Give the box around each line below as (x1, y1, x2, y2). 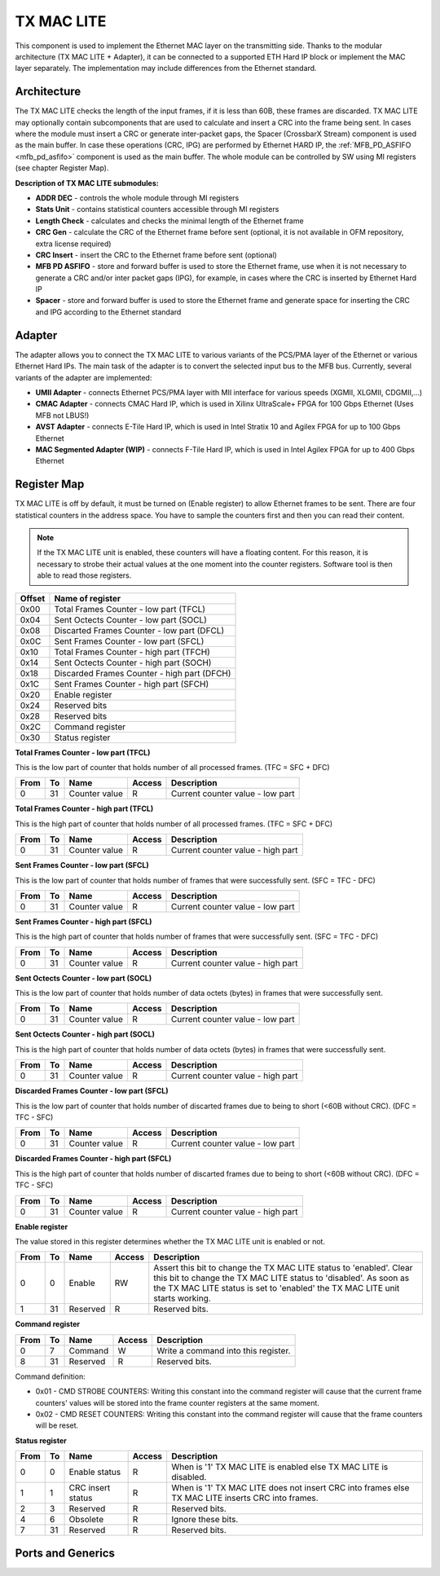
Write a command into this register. (156, 1345, 291, 1356)
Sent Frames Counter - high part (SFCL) (15, 917, 152, 927)
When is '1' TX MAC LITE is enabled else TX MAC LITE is (171, 1461, 389, 1473)
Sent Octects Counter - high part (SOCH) (54, 657, 212, 668)
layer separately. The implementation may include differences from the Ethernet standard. (15, 64, 317, 73)
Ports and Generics (15, 1546, 116, 1560)
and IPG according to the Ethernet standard (35, 306, 182, 317)
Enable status (68, 1467, 121, 1478)
